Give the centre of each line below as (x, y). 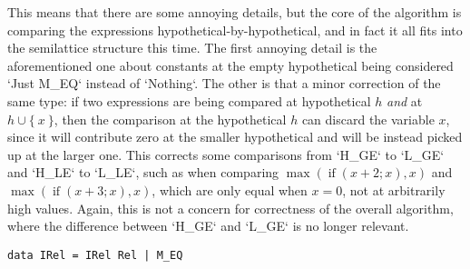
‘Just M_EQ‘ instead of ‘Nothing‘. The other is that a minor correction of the (224, 83)
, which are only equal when (230, 189)
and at (404, 100)
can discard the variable (368, 119)
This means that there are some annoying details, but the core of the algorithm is (235, 12)
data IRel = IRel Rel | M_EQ (95, 255)
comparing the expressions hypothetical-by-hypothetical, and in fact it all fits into (235, 30)
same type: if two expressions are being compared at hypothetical (189, 100)
